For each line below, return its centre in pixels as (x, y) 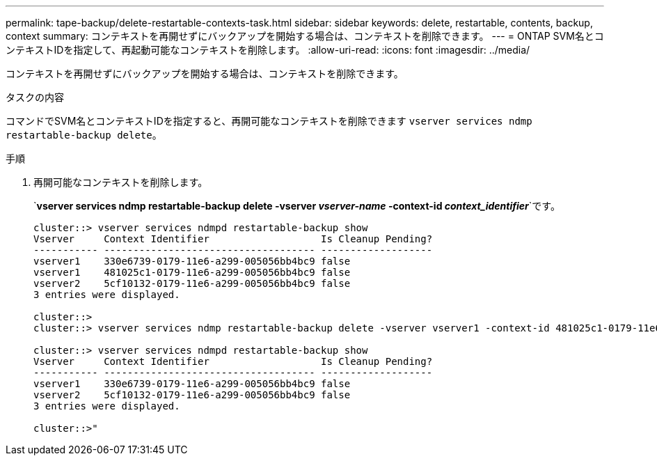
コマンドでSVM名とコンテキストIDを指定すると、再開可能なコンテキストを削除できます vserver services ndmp (269, 121)
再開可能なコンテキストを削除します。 (121, 182)
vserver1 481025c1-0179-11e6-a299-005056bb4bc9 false (192, 272)
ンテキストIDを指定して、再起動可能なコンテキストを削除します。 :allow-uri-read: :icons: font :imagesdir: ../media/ (268, 50)
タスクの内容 (35, 97)
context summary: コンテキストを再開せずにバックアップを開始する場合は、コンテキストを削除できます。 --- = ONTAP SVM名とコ (305, 36)
